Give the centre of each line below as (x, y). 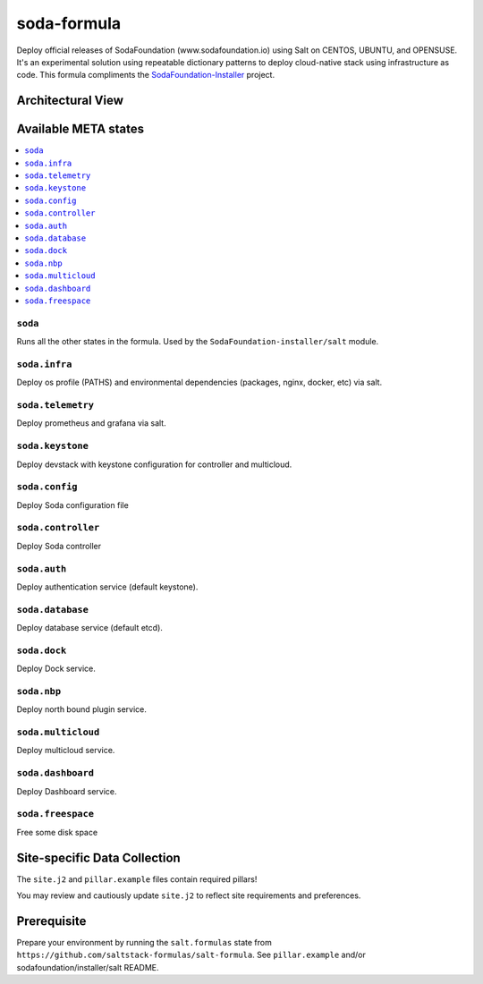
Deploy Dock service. (56, 669)
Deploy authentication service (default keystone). (107, 587)
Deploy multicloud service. (66, 751)
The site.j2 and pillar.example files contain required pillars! (137, 879)
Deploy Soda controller (59, 546)
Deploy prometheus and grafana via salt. (91, 423)
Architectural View (70, 101)
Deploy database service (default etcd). (89, 628)
